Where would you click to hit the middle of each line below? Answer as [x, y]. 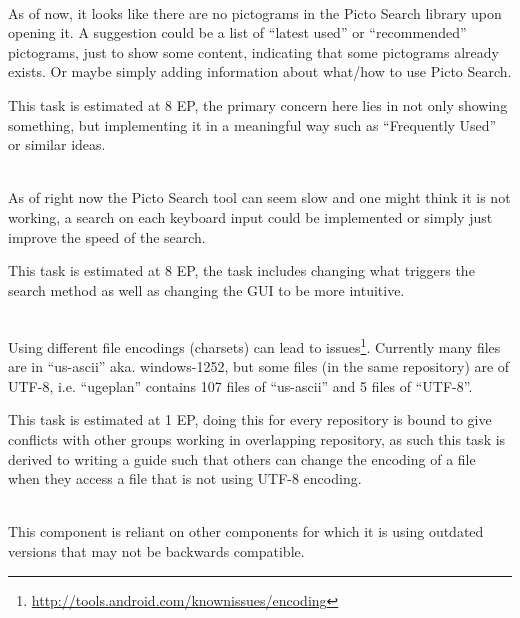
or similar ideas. [57, 144]
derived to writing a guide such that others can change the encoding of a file [242, 458]
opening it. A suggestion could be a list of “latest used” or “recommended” [237, 32]
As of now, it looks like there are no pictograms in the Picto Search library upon [255, 12]
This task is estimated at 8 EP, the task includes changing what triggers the [241, 270]
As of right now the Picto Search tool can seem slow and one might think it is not [259, 197]
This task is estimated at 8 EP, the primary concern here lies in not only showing [258, 104]
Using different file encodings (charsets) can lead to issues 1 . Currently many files [254, 345]
